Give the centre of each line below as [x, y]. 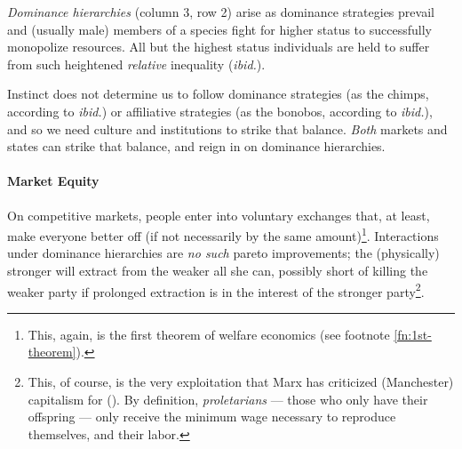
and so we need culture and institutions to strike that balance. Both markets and [227, 128]
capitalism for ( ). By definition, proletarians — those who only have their [228, 399]
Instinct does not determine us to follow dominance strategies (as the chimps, [218, 94]
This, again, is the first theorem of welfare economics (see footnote [209, 334]
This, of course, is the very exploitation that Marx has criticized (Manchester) [241, 382]
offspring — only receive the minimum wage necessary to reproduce [212, 417]
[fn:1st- [413, 334]
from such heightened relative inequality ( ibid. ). [136, 64]
